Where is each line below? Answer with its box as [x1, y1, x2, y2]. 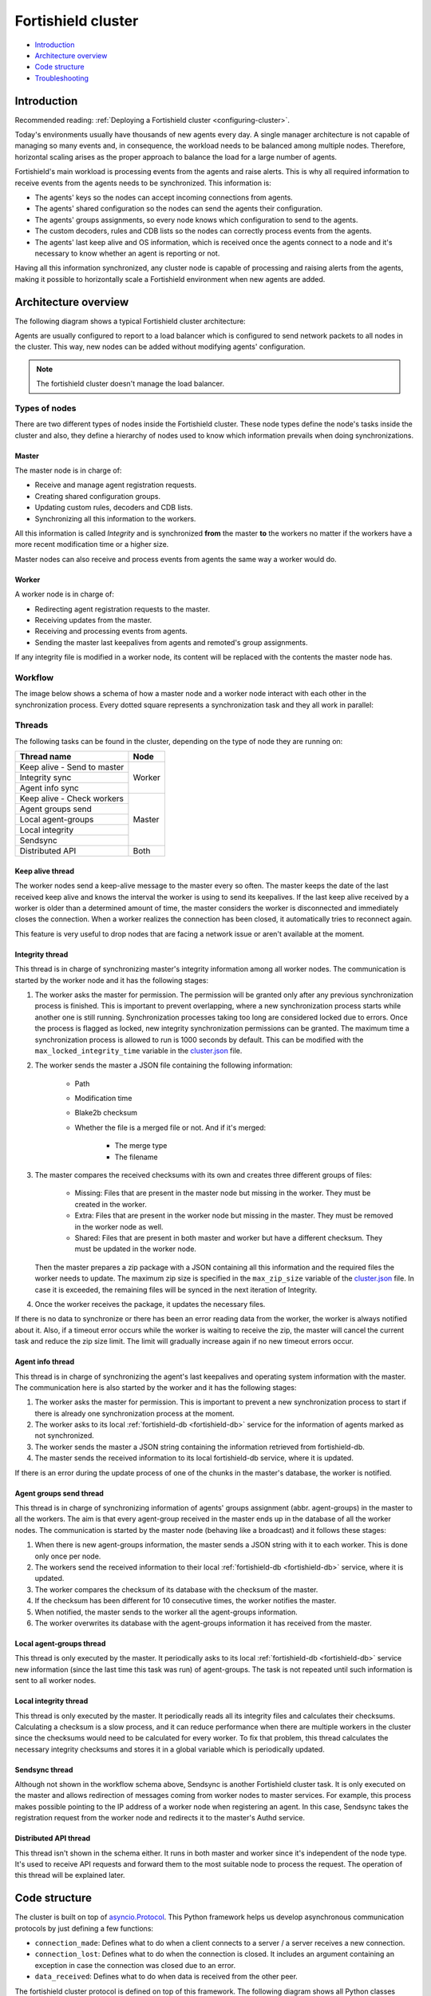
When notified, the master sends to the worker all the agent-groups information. [34, 1607, 299, 1617]
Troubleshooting [34, 73, 89, 83]
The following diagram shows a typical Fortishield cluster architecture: [14, 316, 247, 326]
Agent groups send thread [14, 1488, 104, 1498]
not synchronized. [34, 1431, 95, 1440]
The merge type [114, 1141, 168, 1150]
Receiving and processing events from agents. [34, 627, 188, 636]
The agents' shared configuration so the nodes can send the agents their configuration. [34, 204, 323, 213]
